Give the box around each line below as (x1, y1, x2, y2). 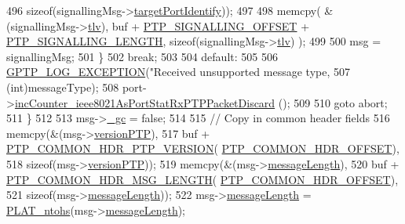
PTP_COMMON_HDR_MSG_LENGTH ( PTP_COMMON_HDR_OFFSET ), (6, 171, 399, 187)
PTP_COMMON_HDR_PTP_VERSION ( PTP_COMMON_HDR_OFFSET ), (6, 140, 400, 157)
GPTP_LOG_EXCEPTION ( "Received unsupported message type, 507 (6, 63, 350, 80)
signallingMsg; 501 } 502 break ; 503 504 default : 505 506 (6, 48, 278, 64)
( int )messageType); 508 (6, 78, 119, 95)
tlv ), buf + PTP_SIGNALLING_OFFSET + (88, 17, 310, 34)
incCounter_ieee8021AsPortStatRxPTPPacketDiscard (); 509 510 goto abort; (14, 94, 388, 110)
